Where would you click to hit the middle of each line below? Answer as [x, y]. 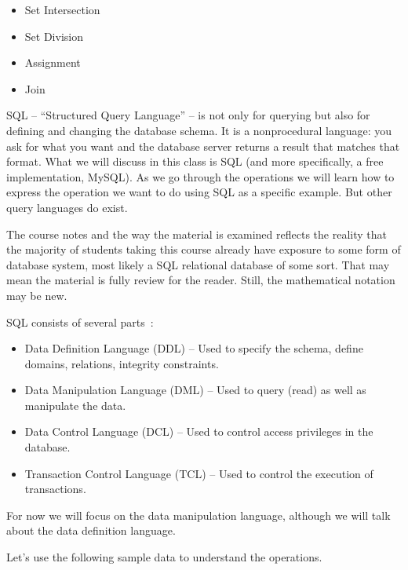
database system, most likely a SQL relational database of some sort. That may [198, 264]
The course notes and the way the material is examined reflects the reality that [197, 234]
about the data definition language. [91, 530]
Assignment [53, 62]
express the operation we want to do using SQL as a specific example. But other [199, 192]
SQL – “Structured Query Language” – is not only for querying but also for [188, 115]
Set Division [54, 36]
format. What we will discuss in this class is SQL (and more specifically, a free [195, 161]
